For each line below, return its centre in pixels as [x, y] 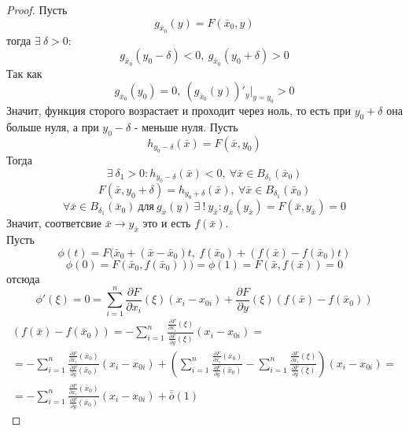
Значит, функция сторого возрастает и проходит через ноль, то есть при [179, 110]
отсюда [23, 278]
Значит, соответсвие [54, 223]
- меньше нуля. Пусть [186, 126]
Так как [24, 73]
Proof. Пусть [37, 9]
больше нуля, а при [53, 126]
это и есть [167, 223]
